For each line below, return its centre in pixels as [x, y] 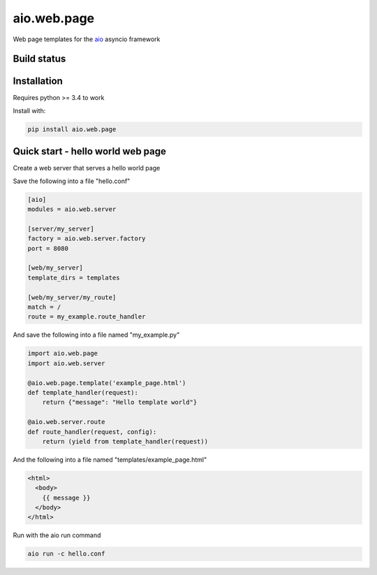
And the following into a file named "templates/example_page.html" [110, 459]
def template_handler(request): [83, 392]
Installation [38, 81]
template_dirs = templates [74, 277]
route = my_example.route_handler [87, 317]
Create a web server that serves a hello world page [87, 168]
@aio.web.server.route [66, 422]
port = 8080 [48, 248]
